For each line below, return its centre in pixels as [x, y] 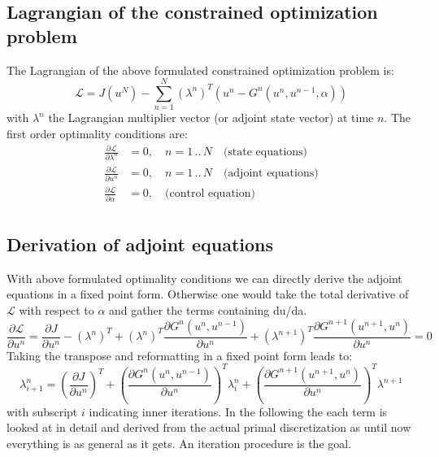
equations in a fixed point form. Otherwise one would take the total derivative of [208, 294]
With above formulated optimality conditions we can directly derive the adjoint [204, 278]
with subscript [42, 411]
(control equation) [210, 194]
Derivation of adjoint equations [140, 244]
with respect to [57, 310]
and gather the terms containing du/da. [208, 310]
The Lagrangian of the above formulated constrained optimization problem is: [200, 70]
